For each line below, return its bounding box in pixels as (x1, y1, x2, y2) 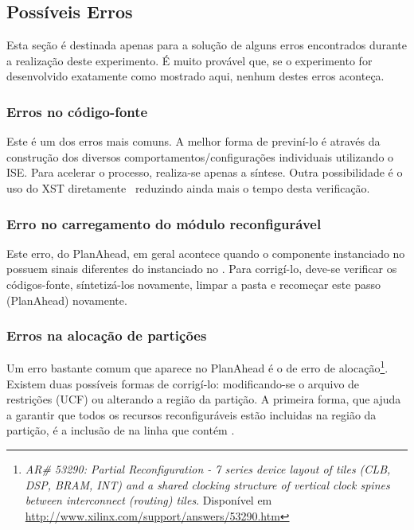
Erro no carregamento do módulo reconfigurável (6, 213, 322, 233)
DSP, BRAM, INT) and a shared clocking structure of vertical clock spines (25, 476, 390, 493)
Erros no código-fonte (6, 101, 148, 121)
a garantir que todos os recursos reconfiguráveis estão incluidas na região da (6, 406, 377, 423)
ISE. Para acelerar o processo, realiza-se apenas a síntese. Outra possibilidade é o (6, 164, 403, 181)
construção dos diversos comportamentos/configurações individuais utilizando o (6, 148, 394, 165)
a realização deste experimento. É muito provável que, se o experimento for (6, 52, 373, 68)
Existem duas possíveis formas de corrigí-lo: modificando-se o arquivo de (6, 375, 360, 392)
